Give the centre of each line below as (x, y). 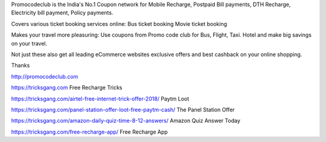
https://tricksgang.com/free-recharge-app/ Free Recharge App (90, 132)
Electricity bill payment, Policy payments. (62, 13)
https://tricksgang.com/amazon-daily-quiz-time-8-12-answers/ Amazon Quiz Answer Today (126, 121)
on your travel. (29, 43)
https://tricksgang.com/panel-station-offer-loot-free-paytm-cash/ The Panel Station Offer (123, 110)
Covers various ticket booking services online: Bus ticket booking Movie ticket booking (119, 23)
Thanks (21, 66)
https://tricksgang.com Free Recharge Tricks (67, 88)
